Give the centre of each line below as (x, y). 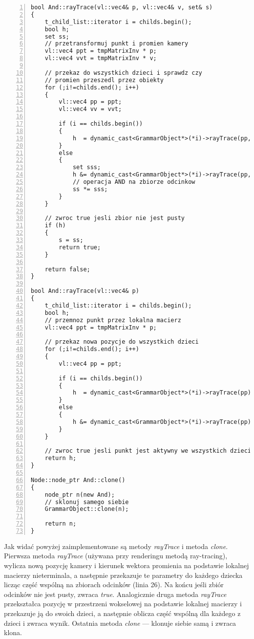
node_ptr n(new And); (80, 495)
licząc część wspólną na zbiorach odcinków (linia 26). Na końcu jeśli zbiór (114, 584)
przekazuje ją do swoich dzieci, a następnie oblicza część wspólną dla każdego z (122, 613)
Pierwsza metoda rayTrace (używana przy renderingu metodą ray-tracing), (116, 556)
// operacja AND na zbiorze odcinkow (134, 182)
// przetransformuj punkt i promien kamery (116, 44)
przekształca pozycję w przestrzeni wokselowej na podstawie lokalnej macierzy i (123, 604)
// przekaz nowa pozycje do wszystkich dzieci (122, 342)
